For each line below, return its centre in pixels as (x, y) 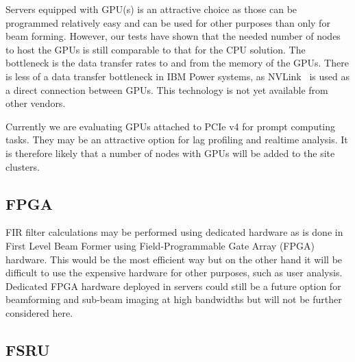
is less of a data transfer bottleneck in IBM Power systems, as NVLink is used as (177, 76)
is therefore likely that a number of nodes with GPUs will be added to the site (170, 153)
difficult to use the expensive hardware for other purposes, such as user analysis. (174, 273)
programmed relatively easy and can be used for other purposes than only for (168, 22)
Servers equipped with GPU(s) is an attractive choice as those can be (151, 9)
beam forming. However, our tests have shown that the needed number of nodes (173, 36)
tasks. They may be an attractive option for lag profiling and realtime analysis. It (177, 140)
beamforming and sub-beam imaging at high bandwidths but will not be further (174, 299)
